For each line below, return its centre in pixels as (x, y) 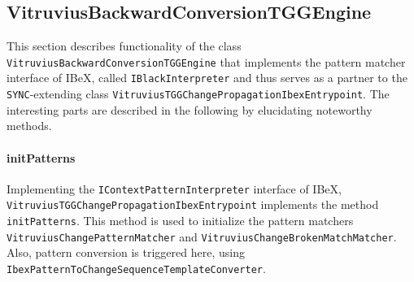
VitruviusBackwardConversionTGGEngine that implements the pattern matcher (206, 61)
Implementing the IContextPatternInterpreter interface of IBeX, (174, 188)
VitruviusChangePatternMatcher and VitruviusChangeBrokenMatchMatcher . (202, 236)
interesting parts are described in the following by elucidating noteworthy (190, 109)
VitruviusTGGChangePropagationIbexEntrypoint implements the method (193, 204)
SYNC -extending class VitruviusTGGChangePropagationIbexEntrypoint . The (198, 94)
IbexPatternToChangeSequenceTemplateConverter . (136, 268)
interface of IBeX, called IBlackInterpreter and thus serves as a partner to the (207, 78)
